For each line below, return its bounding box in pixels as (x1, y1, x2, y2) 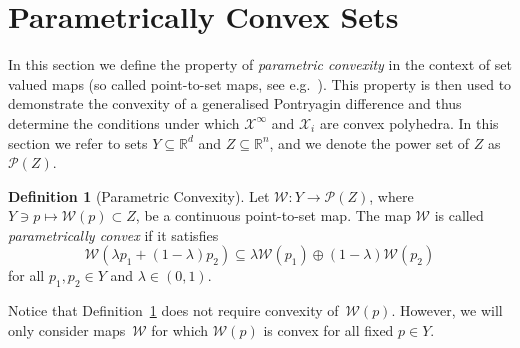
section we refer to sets (8, 132, 148, 153)
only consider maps (8, 319, 126, 340)
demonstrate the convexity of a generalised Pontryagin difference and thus (8, 93, 462, 114)
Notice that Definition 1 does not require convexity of (8, 300, 339, 321)
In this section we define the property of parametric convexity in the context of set (8, 54, 512, 75)
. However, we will (391, 300, 503, 321)
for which (151, 319, 209, 340)
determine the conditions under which (8, 112, 240, 133)
